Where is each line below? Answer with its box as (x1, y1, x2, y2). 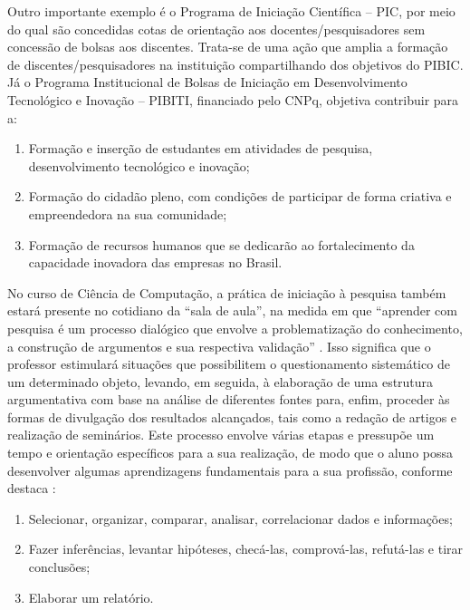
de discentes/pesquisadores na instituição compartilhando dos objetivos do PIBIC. (7, 54, 464, 73)
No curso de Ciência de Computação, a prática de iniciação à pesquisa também (7, 283, 446, 302)
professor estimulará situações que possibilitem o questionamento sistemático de (7, 354, 450, 373)
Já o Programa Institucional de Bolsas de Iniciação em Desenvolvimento (7, 73, 408, 92)
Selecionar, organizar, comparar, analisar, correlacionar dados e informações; (28, 508, 453, 528)
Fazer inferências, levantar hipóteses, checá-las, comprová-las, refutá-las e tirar (28, 539, 464, 558)
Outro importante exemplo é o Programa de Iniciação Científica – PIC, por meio (7, 2, 456, 20)
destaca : (7, 479, 56, 498)
